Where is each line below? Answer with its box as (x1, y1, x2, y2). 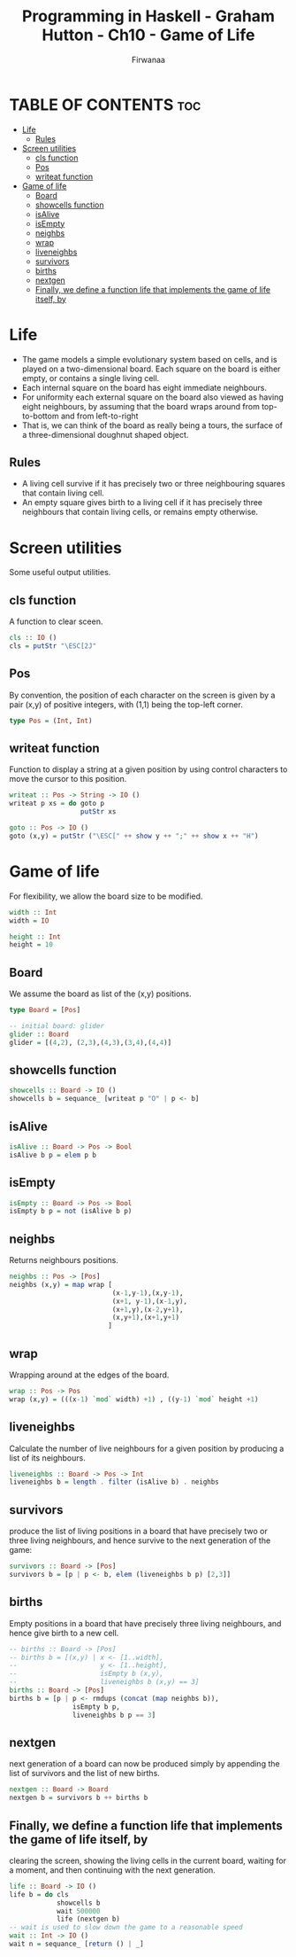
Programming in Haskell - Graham (21, 6, 276, 27)
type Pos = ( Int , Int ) (9, 716, 93, 725)
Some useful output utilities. (9, 567, 111, 578)
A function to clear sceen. (9, 616, 103, 627)
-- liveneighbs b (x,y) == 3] (9, 1678, 200, 1687)
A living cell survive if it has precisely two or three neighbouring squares (21, 479, 285, 489)
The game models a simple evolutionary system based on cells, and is (21, 354, 277, 364)
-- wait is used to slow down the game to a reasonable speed (9, 1923, 243, 1932)
